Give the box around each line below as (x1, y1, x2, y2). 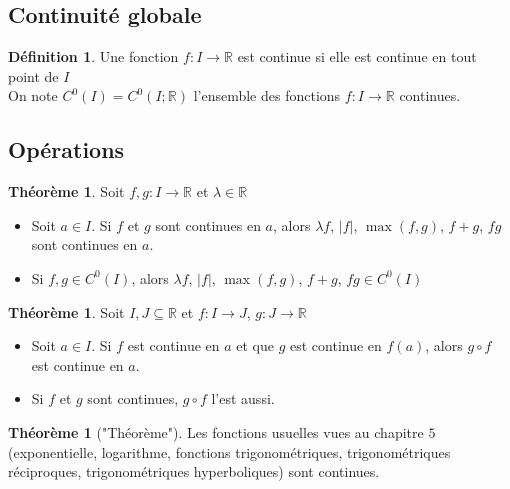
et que (236, 335, 275, 356)
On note (8, 85, 58, 106)
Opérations (8, 134, 125, 165)
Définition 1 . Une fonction (8, 46, 179, 67)
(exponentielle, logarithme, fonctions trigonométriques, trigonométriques (8, 441, 451, 462)
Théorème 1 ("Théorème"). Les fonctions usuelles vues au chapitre (8, 421, 424, 442)
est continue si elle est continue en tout (237, 46, 477, 67)
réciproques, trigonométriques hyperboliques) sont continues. (8, 461, 380, 482)
